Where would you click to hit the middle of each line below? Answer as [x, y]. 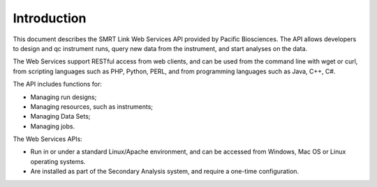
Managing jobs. [53, 126]
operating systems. [58, 161]
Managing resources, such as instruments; [92, 106]
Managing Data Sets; [60, 117]
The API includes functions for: [58, 84]
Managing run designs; [64, 97]
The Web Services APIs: [48, 139]
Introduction [50, 18]
